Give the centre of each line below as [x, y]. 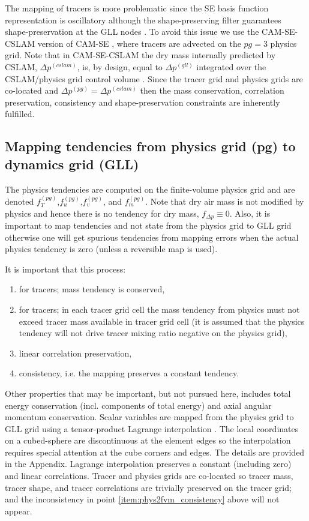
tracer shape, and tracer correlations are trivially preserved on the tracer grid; [148, 487]
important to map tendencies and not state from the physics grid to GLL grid [148, 225]
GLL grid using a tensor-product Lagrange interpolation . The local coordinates [152, 428]
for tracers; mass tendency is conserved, [92, 289]
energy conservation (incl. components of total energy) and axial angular [138, 405]
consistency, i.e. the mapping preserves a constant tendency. [129, 373]
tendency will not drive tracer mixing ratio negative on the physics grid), [153, 333]
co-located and [32, 90]
